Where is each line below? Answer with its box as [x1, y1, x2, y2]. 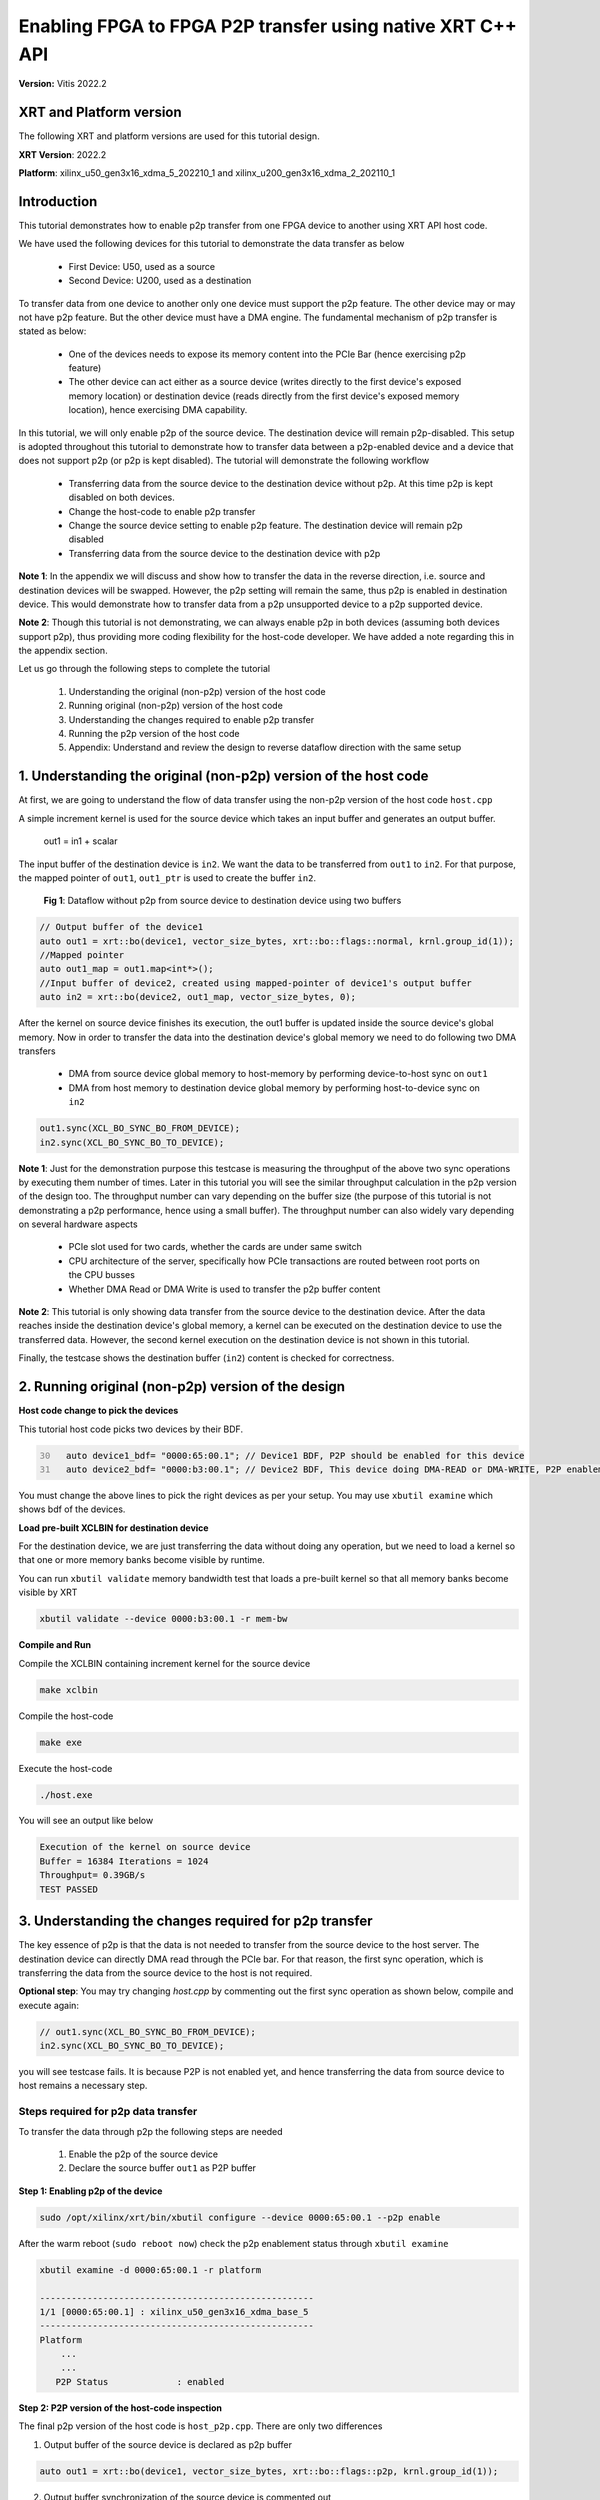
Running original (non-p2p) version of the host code [68, 700, 284, 712]
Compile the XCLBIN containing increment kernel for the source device [18, 1657, 311, 1669]
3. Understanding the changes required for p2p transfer [18, 1913, 374, 1930]
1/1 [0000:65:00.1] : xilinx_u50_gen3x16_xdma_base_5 [39, 2306, 309, 2317]
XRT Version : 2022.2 [18, 148, 107, 160]
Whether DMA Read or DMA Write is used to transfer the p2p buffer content [68, 1283, 381, 1295]
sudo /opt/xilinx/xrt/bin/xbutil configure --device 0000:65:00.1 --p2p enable [39, 2211, 441, 2223]
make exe [39, 1736, 83, 1748]
